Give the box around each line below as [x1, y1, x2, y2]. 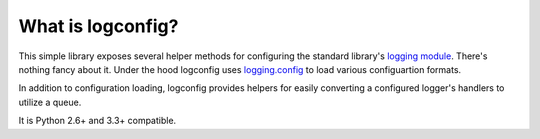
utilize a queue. [18, 96, 82, 108]
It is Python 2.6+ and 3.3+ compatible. [18, 115, 177, 127]
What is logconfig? [18, 15, 179, 37]
